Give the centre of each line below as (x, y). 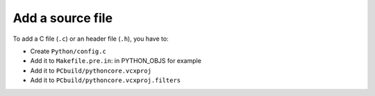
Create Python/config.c (68, 51)
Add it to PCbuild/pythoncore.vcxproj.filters (106, 80)
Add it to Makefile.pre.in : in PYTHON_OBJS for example (116, 61)
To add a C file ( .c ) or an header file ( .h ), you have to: (91, 39)
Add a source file (63, 18)
